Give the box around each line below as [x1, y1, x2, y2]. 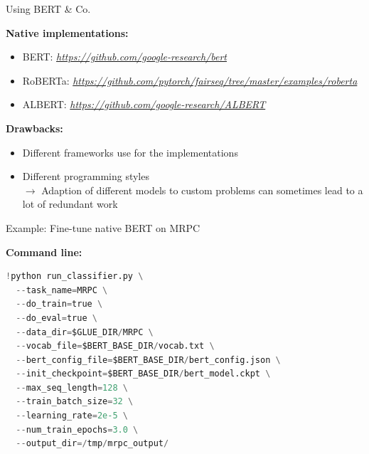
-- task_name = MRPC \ [16, 285, 108, 295]
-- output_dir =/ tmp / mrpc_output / [16, 438, 169, 449]
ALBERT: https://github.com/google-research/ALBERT [22, 97, 266, 112]
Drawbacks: [6, 120, 63, 135]
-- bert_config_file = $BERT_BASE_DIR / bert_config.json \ [16, 354, 281, 365]
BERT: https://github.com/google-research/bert [22, 49, 227, 64]
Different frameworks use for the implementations [22, 144, 238, 159]
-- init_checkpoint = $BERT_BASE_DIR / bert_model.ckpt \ [16, 369, 271, 379]
